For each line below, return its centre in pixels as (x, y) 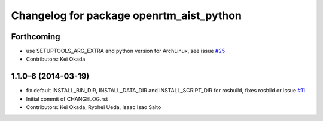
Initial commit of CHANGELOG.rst (67, 99)
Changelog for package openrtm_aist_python (127, 15)
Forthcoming (36, 37)
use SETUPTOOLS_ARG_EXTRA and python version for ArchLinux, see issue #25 (126, 51)
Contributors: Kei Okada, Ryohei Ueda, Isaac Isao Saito (94, 107)
